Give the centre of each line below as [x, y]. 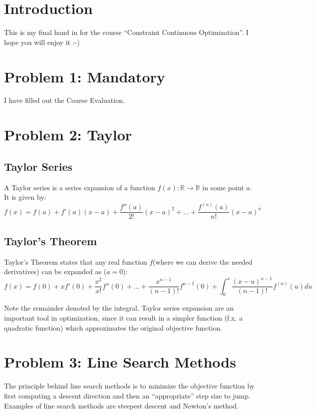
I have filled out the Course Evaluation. [64, 100]
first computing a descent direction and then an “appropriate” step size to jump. [127, 395]
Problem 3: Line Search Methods [120, 362]
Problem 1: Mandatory [85, 76]
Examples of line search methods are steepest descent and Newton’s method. [121, 405]
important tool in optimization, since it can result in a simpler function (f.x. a [123, 318]
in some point [223, 187]
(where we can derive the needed [203, 261]
